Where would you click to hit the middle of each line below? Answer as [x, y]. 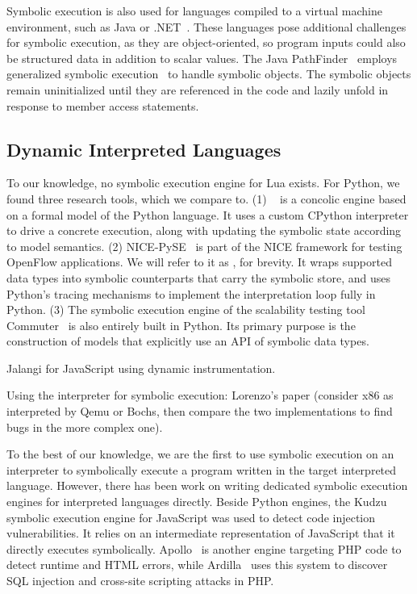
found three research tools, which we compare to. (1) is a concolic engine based [206, 198]
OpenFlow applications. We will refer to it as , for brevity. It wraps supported [199, 262]
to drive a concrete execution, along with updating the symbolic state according [204, 230]
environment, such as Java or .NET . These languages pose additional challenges [206, 26]
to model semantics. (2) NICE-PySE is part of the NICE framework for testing [204, 246]
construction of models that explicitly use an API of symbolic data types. [188, 341]
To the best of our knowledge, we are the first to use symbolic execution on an [200, 454]
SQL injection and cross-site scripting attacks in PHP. [140, 581]
